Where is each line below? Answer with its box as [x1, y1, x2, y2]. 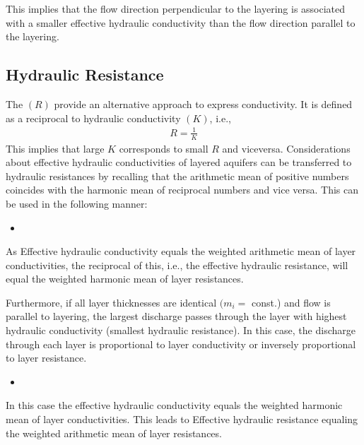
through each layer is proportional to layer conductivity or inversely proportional [6, 336, 356, 351]
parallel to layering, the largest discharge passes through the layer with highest [6, 309, 347, 324]
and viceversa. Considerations [222, 141, 351, 155]
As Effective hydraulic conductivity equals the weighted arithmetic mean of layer [6, 244, 356, 259]
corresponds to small [119, 141, 209, 155]
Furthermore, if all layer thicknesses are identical [6, 295, 217, 309]
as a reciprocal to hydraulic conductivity [6, 110, 181, 125]
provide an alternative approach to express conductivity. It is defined [54, 96, 353, 111]
